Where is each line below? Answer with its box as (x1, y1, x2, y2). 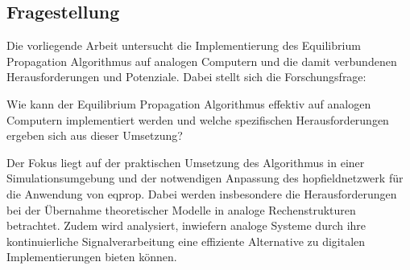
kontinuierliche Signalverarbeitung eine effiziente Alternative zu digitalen (6, 232, 366, 249)
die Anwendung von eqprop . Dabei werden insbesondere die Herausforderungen (6, 185, 397, 202)
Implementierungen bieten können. (6, 248, 177, 265)
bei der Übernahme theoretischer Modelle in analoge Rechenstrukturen (6, 201, 356, 218)
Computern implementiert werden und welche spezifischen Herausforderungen (6, 111, 389, 128)
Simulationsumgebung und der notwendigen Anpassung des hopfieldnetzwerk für (6, 170, 404, 186)
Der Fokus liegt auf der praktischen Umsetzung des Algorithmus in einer (6, 153, 365, 170)
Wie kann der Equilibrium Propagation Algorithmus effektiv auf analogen (6, 95, 371, 112)
